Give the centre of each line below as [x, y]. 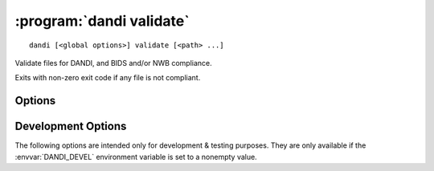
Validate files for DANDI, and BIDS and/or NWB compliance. [113, 63]
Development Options [71, 126]
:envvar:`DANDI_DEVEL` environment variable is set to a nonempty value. [136, 157]
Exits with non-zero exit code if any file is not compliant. [108, 78]
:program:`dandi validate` [102, 21]
